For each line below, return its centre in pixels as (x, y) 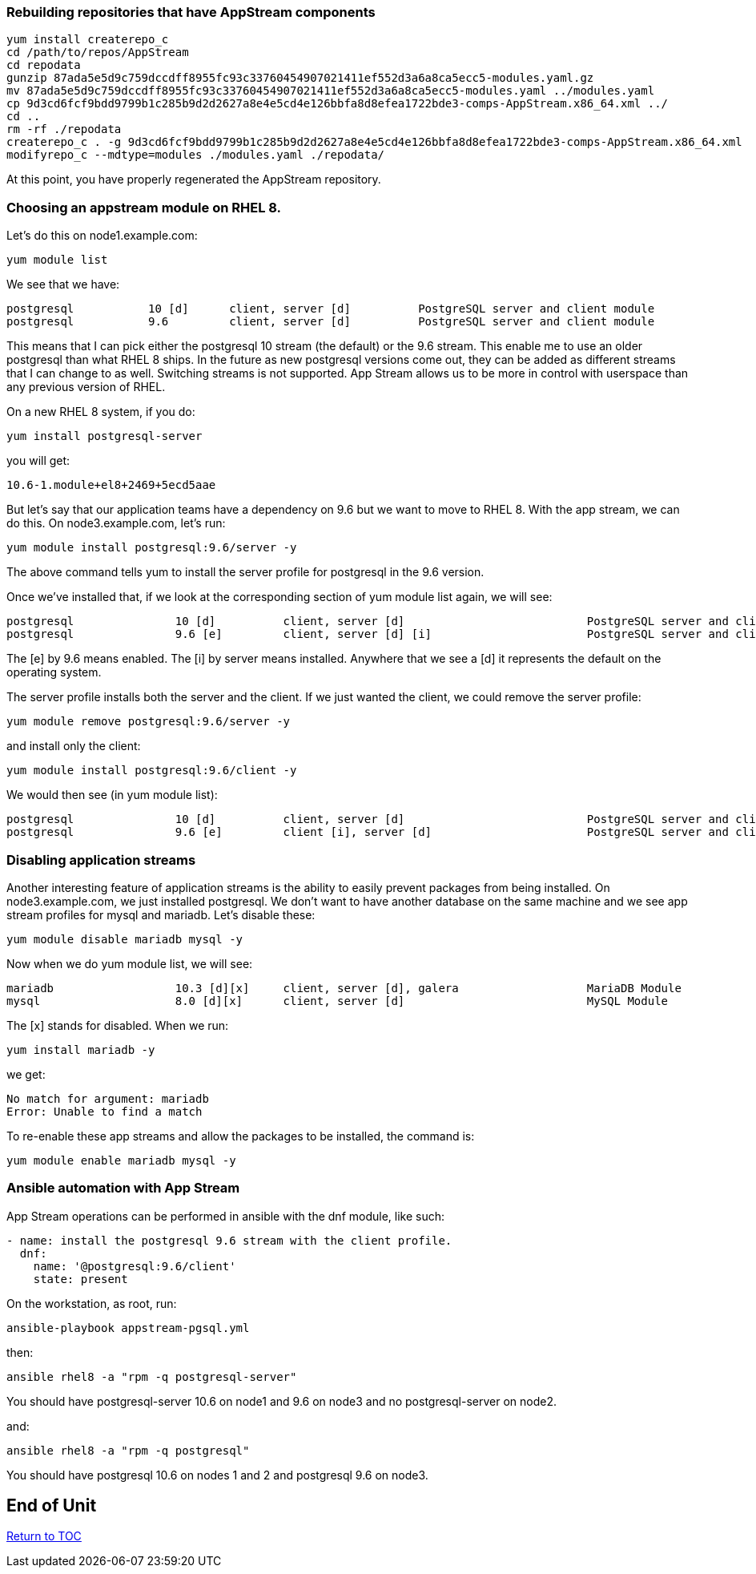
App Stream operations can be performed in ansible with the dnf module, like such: (226, 1216)
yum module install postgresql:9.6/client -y (152, 771)
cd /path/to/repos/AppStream (98, 52)
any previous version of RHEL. (86, 387)
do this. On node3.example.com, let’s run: (116, 523)
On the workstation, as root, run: (92, 1303)
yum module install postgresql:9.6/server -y (152, 548)
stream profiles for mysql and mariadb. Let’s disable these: (161, 914)
